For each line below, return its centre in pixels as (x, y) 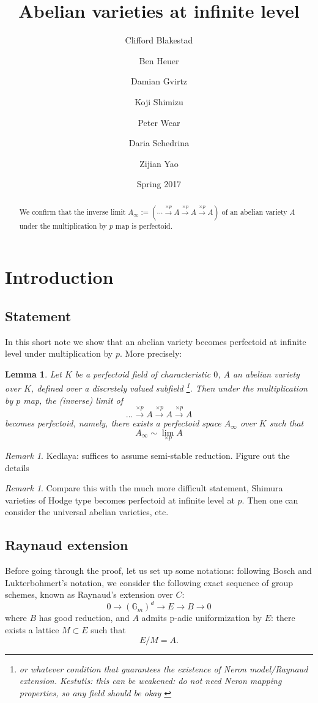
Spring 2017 (159, 184)
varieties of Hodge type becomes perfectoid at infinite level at (120, 500)
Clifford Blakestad (159, 40)
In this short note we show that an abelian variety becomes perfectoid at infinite (156, 341)
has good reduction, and (84, 618)
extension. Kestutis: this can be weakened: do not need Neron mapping (150, 681)
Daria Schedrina (159, 143)
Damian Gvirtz (159, 81)
